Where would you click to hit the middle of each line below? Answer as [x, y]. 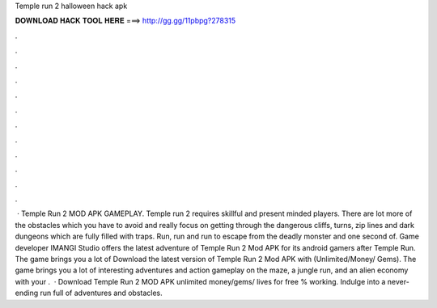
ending [27, 293]
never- [399, 281]
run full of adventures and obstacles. [102, 293]
